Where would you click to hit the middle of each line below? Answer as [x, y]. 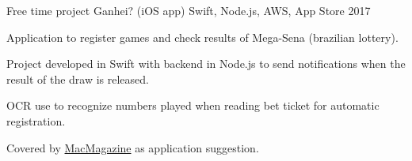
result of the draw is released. [78, 79]
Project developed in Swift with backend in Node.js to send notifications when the [206, 64]
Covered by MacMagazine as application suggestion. [133, 147]
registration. [36, 120]
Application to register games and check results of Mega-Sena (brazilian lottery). [202, 37]
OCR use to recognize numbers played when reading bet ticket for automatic [193, 105]
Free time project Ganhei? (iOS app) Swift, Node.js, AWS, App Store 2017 [189, 10]
